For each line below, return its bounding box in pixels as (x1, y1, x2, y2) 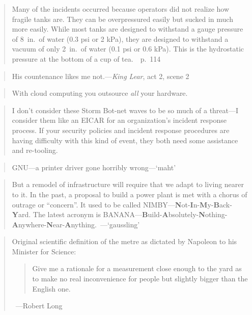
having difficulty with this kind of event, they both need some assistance (12, 135, 238, 145)
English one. (32, 283, 71, 294)
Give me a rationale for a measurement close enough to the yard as (32, 263, 242, 274)
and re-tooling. (12, 145, 58, 155)
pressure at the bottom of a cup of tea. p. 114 (12, 53, 161, 64)
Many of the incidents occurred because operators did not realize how (12, 4, 230, 14)
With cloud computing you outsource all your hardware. (12, 88, 188, 98)
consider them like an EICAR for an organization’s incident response (12, 115, 227, 125)
